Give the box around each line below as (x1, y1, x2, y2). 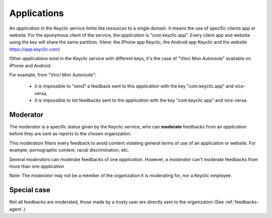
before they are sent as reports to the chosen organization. (9, 131, 132, 137)
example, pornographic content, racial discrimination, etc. (9, 147, 129, 153)
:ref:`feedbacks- (225, 199, 259, 205)
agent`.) (9, 206, 26, 212)
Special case (9, 186, 50, 194)
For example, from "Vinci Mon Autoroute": (9, 71, 97, 78)
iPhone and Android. (9, 62, 52, 68)
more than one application (9, 163, 64, 169)
